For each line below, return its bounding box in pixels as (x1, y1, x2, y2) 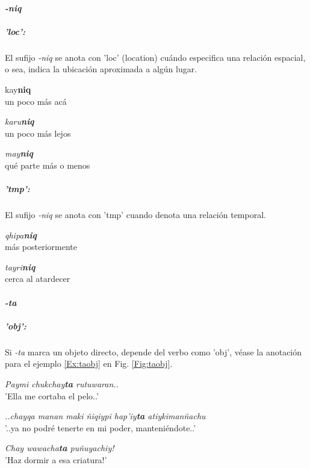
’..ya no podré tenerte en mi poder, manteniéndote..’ (5, 421, 196, 434)
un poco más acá (5, 95, 67, 107)
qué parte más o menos (5, 158, 90, 171)
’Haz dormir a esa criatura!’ (5, 453, 107, 466)
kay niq (5, 83, 31, 95)
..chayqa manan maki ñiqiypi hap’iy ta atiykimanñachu (5, 410, 206, 422)
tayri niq (5, 260, 36, 273)
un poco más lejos (5, 126, 71, 139)
